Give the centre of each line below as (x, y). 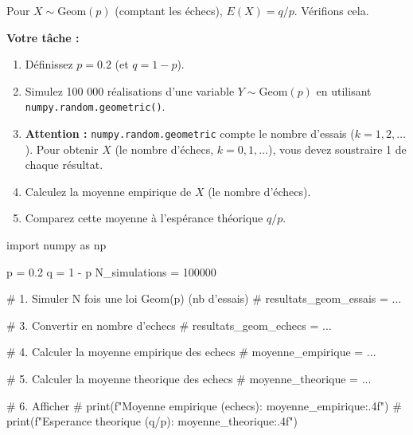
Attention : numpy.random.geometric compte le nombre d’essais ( (190, 133)
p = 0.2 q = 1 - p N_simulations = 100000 (111, 271)
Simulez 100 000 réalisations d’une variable (130, 90)
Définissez (49, 64)
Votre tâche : (43, 37)
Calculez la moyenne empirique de (108, 191)
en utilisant (344, 90)
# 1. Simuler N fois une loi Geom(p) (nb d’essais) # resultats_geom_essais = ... (204, 298)
